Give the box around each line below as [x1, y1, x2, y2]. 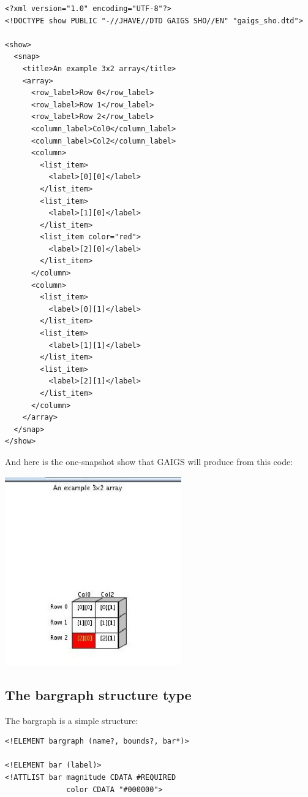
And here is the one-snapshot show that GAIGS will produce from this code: [5, 455, 293, 468]
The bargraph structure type [5, 685, 192, 704]
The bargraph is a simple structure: [5, 714, 138, 726]
